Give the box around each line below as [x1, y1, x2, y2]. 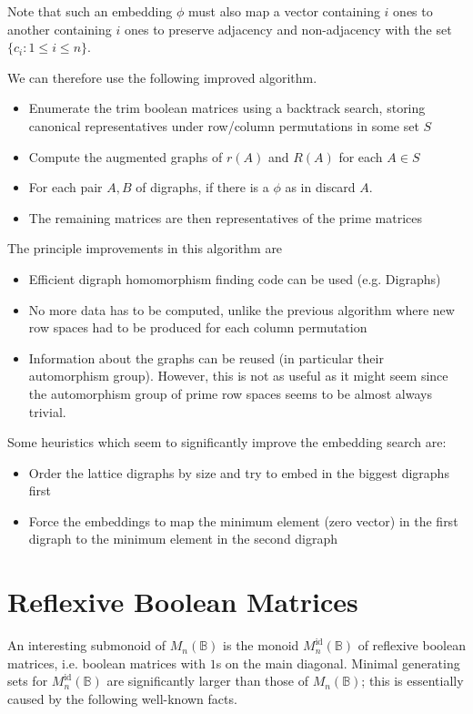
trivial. [28, 402, 66, 421]
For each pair [28, 178, 103, 197]
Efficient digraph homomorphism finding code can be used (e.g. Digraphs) [28, 269, 441, 288]
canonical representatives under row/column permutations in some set [28, 116, 419, 135]
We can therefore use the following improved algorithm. [7, 67, 317, 87]
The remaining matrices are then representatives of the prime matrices [28, 208, 422, 227]
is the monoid [223, 636, 299, 655]
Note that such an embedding [7, 2, 173, 20]
